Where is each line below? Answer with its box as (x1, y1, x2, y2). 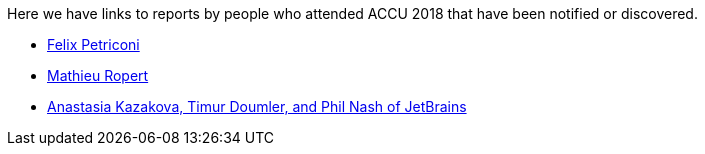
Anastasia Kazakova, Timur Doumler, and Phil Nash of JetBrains (47, 98, 467, 115)
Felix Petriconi (47, 36, 140, 53)
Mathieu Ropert (47, 67, 149, 84)
